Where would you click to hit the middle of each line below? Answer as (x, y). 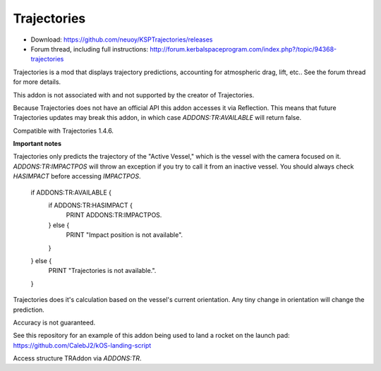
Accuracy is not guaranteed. (54, 322)
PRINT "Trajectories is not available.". (102, 271)
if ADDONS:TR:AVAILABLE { (71, 192)
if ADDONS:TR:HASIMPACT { (91, 205)
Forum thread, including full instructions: (89, 49)
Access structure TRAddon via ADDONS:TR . (77, 358)
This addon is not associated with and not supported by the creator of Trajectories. (134, 95)
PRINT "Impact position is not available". (125, 235)
